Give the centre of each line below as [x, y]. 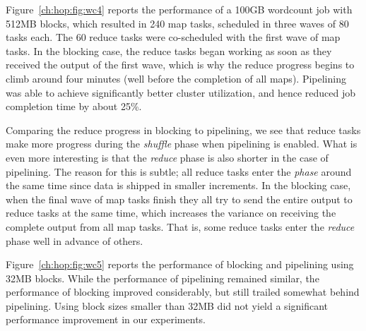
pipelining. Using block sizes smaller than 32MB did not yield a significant [167, 305]
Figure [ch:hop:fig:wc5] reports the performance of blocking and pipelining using [180, 264]
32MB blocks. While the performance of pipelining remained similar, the [163, 278]
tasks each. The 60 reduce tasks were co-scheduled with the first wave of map [173, 37]
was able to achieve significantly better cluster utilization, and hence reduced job [181, 92]
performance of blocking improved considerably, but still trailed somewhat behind [183, 292]
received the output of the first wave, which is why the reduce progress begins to [180, 65]
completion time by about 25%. [74, 106]
